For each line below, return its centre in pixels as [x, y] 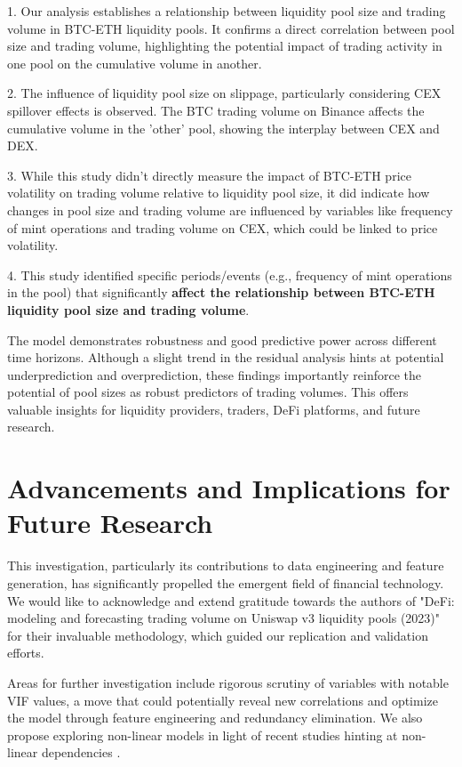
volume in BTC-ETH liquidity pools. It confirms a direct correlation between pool [231, 28]
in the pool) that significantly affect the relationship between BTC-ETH [221, 292]
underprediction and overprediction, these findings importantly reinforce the [215, 374]
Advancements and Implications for [229, 488]
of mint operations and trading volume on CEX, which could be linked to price [223, 227]
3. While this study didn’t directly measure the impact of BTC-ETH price [209, 175]
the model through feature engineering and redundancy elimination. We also [215, 718]
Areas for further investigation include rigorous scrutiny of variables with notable [228, 682]
